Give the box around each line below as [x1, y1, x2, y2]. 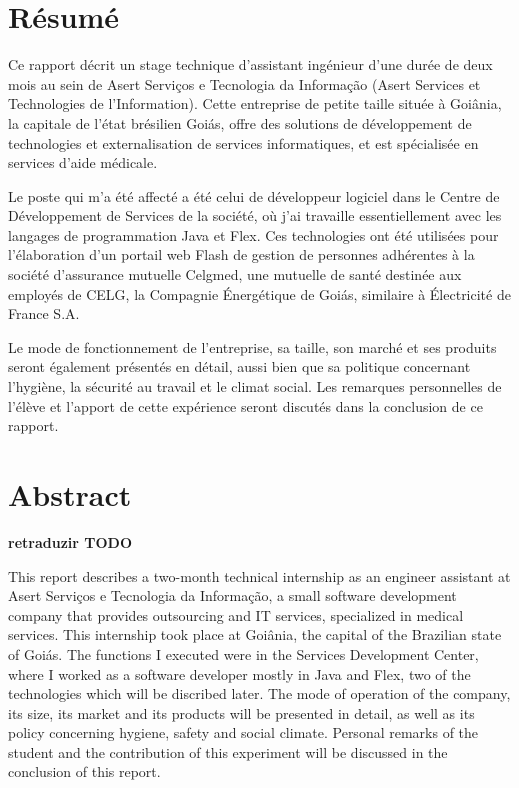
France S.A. [8, 303, 80, 324]
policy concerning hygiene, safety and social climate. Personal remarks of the [8, 722, 479, 743]
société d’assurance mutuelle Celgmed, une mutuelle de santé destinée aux [8, 264, 462, 285]
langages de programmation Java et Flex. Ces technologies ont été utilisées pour [8, 224, 499, 245]
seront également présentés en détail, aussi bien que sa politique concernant [8, 356, 471, 377]
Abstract [8, 474, 132, 514]
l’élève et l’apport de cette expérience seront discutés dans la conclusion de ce [8, 395, 483, 416]
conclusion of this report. [8, 761, 161, 782]
